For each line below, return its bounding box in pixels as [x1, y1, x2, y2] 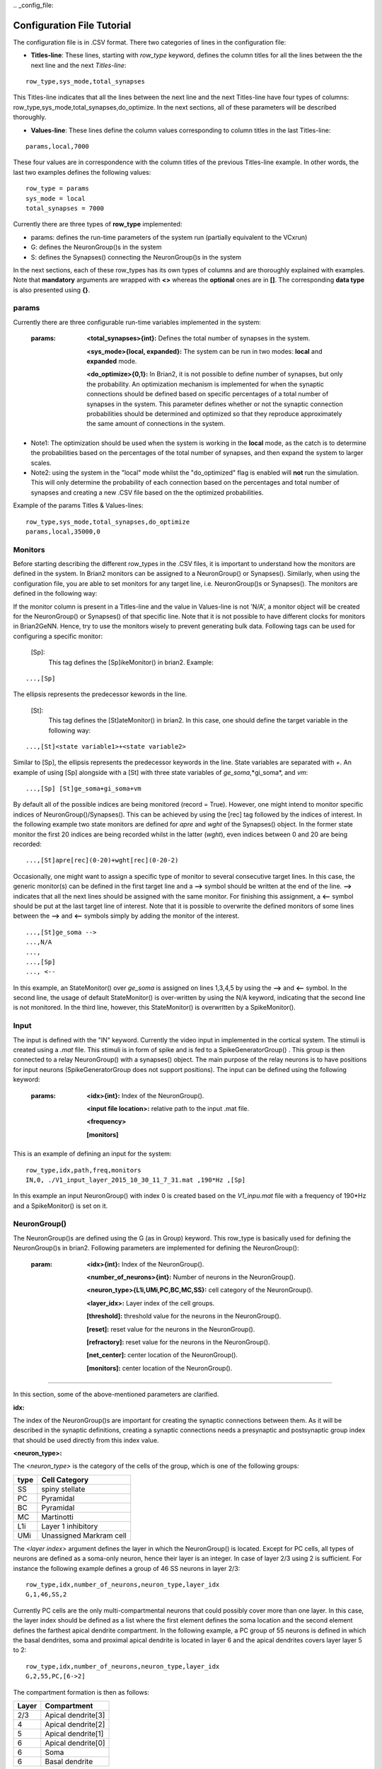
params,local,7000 [25, 142, 90, 151]
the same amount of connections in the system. [86, 420, 226, 428]
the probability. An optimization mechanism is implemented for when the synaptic [86, 379, 325, 388]
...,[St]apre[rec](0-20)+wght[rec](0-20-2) [25, 856, 179, 865]
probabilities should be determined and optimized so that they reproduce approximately [86, 409, 342, 417]
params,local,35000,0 [25, 527, 100, 536]
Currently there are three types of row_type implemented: [13, 220, 183, 229]
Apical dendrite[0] [45, 1738, 105, 1748]
